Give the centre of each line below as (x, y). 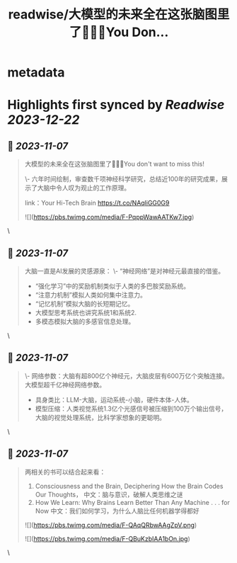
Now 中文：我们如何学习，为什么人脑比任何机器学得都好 (117, 511)
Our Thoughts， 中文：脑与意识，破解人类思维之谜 (109, 494)
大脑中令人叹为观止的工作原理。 (84, 188)
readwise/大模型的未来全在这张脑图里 (119, 15)
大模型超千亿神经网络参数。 (65, 385)
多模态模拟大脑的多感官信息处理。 (85, 322)
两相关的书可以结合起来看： (65, 472)
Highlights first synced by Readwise (116, 105)
